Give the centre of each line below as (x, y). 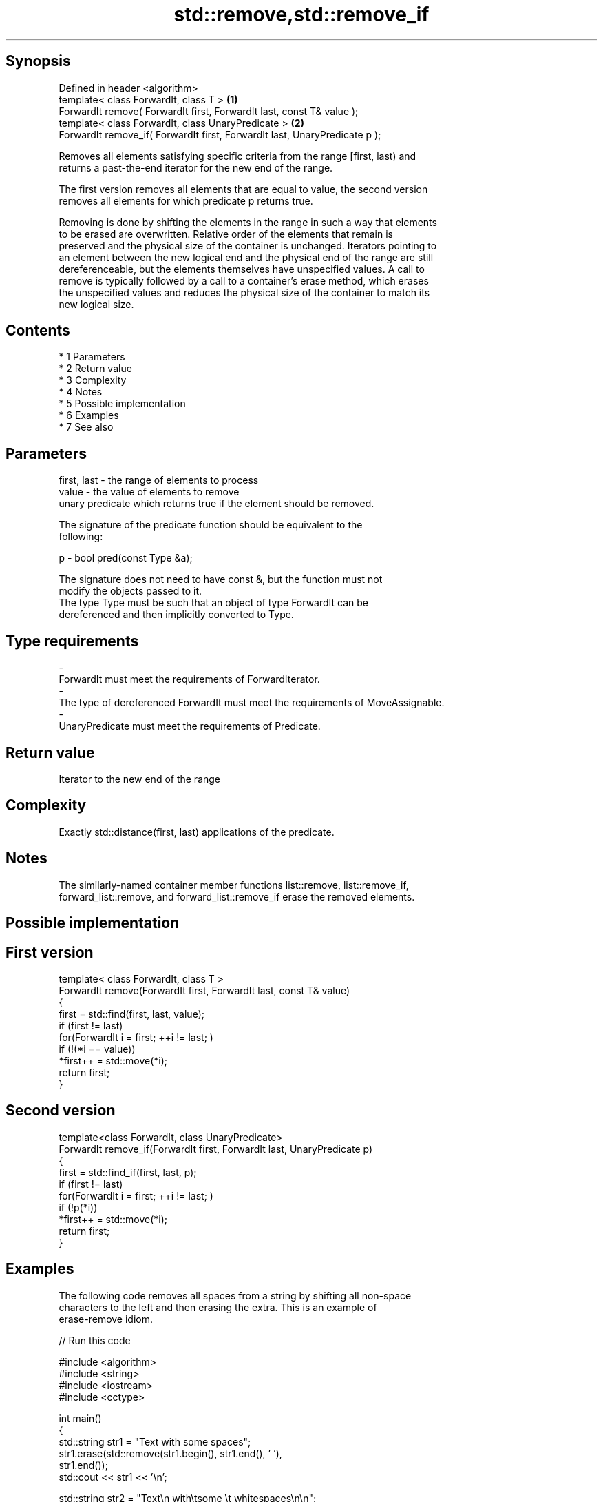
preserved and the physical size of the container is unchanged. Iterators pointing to (248, 245)
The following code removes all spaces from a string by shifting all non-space (235, 1295)
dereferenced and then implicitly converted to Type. (176, 615)
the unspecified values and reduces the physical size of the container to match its (244, 292)
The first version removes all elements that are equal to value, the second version (243, 189)
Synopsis (38, 61)
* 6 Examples (89, 415)
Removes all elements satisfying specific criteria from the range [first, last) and (237, 156)
